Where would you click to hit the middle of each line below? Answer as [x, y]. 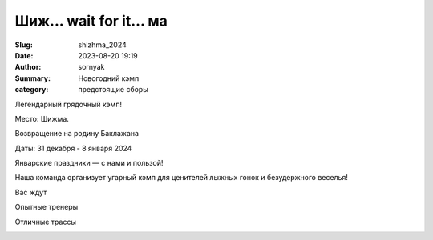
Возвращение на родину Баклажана [77, 134]
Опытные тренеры [47, 207]
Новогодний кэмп [109, 78]
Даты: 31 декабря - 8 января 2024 [73, 148]
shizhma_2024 [103, 45]
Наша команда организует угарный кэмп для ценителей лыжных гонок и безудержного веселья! [182, 178]
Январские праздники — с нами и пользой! [89, 163]
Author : [28, 67]
